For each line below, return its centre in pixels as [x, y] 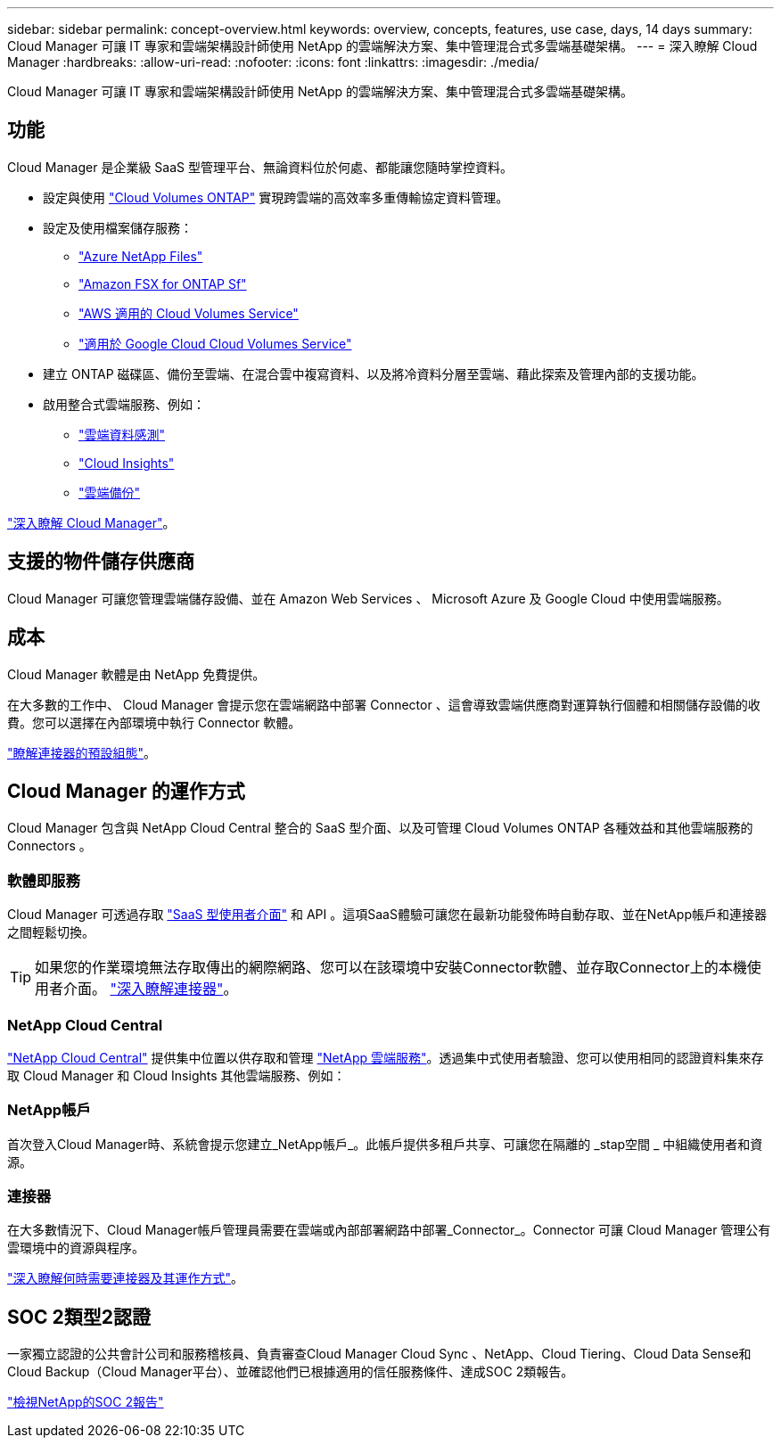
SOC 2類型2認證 [79, 1317]
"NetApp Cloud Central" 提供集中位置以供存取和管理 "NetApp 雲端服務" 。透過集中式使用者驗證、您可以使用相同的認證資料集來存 [386, 1057]
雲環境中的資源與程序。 [76, 1248]
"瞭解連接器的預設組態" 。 [82, 752]
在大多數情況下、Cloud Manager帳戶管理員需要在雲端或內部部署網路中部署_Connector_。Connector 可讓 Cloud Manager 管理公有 [389, 1230]
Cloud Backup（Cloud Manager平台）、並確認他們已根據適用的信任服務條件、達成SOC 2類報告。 [291, 1372]
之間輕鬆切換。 [51, 932]
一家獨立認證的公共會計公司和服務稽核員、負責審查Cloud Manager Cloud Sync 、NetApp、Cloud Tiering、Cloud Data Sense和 [379, 1354]
